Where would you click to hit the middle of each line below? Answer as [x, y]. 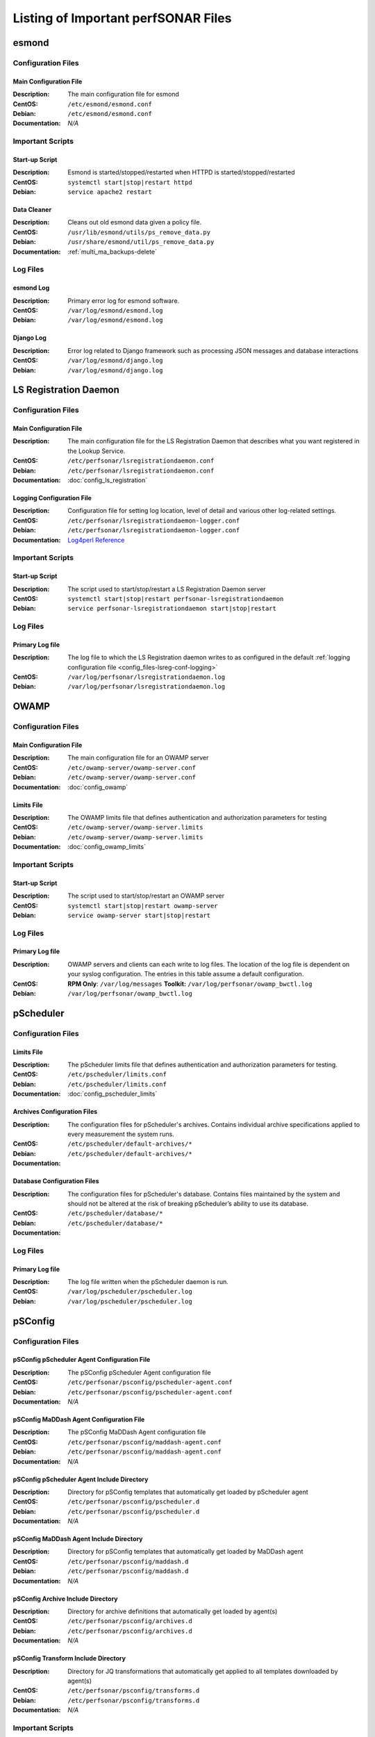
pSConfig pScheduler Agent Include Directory [81, 1479]
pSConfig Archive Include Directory [65, 1599]
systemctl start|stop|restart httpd [130, 182]
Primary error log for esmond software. [124, 301]
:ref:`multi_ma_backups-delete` [112, 252]
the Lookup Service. [97, 451]
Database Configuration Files [56, 1181]
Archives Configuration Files [55, 1112]
